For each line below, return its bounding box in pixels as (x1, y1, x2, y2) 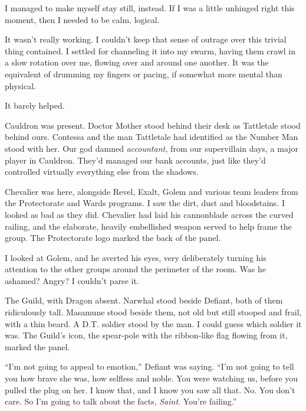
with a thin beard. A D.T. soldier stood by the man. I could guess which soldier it (5, 317, 302, 330)
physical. (5, 79, 36, 92)
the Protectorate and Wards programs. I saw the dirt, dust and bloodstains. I (5, 197, 285, 209)
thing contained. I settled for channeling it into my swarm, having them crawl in (5, 44, 295, 57)
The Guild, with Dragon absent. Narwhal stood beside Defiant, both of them (5, 294, 283, 306)
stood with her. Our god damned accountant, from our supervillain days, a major (5, 142, 299, 154)
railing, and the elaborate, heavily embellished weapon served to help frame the (5, 220, 292, 232)
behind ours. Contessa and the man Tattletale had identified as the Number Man (5, 131, 298, 143)
